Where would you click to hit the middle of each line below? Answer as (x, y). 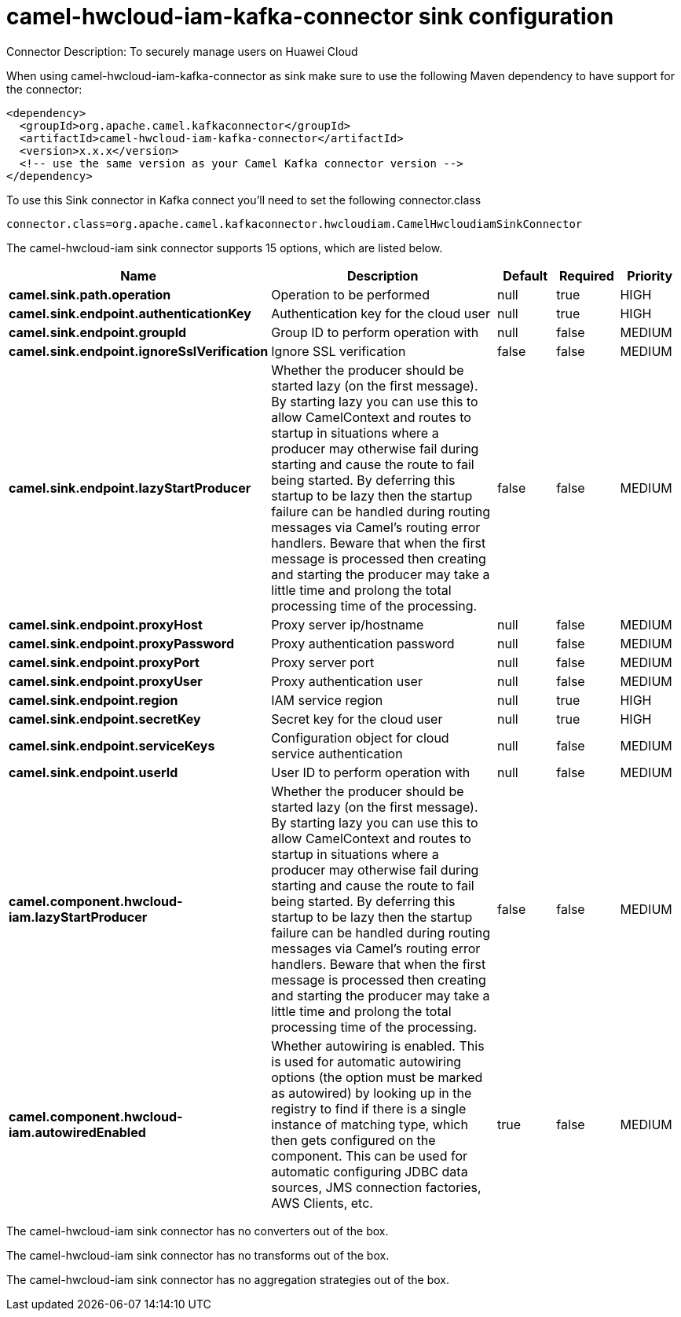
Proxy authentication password (363, 643)
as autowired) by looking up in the (372, 1093)
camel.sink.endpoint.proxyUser (106, 681)
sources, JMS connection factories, (376, 1187)
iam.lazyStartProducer (78, 917)
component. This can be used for (370, 1156)
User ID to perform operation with (371, 772)
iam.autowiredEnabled (77, 1132)
